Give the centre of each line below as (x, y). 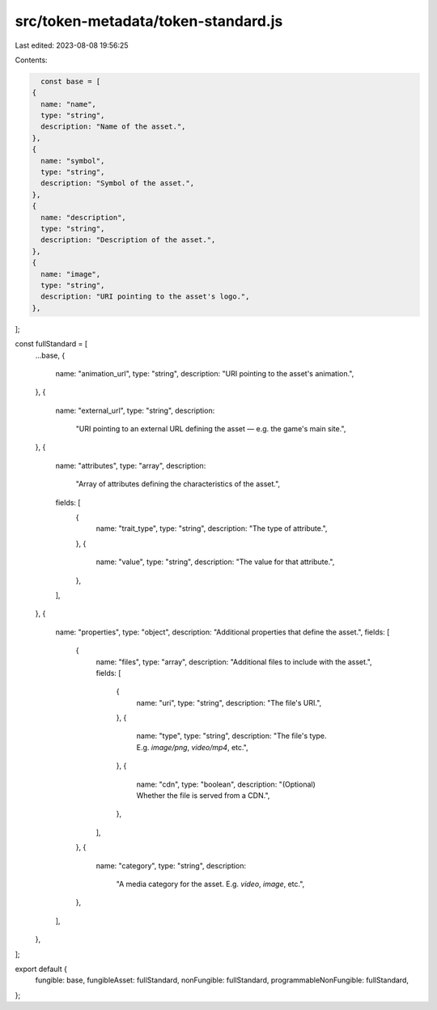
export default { (41, 969)
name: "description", (84, 217)
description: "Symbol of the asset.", (117, 183)
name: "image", (71, 274)
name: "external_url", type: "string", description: (135, 410)
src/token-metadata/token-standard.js (149, 21)
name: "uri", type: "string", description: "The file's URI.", (229, 702)
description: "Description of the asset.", (128, 240)
